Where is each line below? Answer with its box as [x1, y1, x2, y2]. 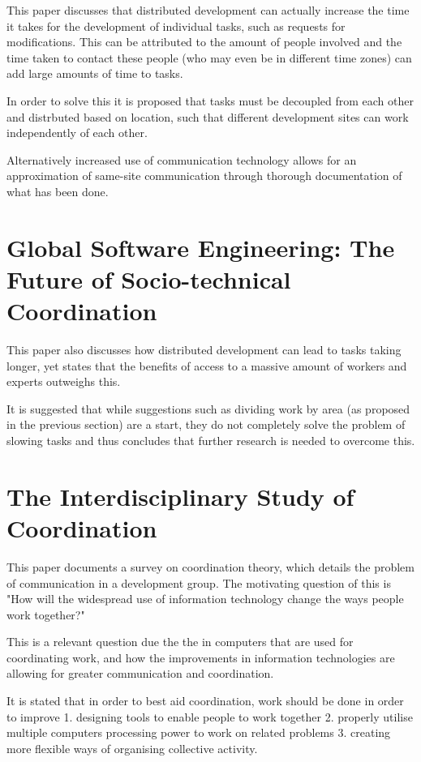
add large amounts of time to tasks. [6, 65, 183, 82]
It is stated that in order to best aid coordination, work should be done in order [6, 692, 404, 709]
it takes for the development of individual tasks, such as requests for [6, 17, 346, 34]
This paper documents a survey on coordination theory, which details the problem [6, 558, 415, 575]
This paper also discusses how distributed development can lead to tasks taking [6, 341, 402, 358]
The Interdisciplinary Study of [6, 479, 354, 512]
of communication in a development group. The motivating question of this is [6, 574, 391, 591]
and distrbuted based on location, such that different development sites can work [6, 108, 409, 125]
